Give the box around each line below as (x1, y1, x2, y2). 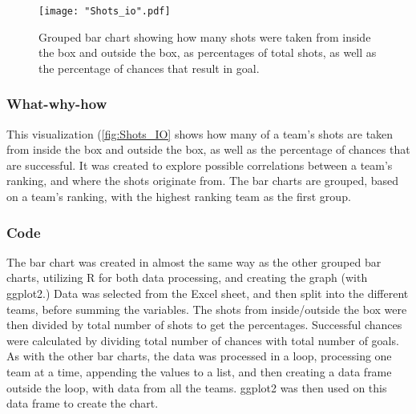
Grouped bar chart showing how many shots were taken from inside (38, 28, 371, 45)
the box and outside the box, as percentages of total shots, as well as (38, 44, 377, 61)
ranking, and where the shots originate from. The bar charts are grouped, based (6, 172, 399, 189)
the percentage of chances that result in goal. (38, 59, 260, 76)
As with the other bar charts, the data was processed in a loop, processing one (6, 348, 392, 364)
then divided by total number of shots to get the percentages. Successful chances (6, 316, 402, 333)
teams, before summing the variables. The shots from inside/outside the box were (6, 300, 407, 317)
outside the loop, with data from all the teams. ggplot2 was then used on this (6, 379, 387, 396)
